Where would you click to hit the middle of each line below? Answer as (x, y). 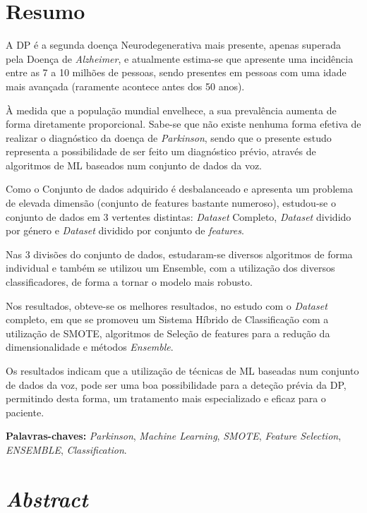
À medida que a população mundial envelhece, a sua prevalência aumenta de (171, 110)
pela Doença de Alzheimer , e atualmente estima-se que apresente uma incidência (180, 58)
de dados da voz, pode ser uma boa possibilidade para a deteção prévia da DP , (176, 384)
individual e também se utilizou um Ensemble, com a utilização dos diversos (170, 268)
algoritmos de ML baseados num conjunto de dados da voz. (134, 165)
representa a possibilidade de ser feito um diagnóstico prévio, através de (161, 151)
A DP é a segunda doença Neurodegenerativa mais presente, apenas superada (173, 45)
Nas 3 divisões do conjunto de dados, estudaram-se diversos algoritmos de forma (179, 254)
